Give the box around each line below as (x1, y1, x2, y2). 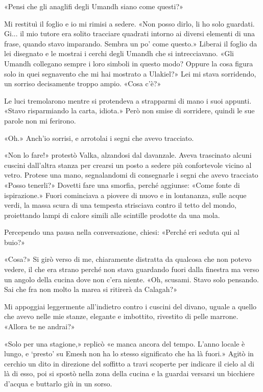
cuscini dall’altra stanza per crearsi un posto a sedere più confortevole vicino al (4, 159, 252, 170)
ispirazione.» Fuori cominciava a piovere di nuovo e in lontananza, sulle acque (4, 189, 247, 200)
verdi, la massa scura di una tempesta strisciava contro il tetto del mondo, (4, 200, 236, 210)
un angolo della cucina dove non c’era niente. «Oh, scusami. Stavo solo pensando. (4, 274, 259, 284)
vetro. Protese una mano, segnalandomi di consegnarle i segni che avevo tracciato (4, 169, 258, 180)
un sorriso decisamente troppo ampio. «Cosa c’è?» (4, 78, 161, 89)
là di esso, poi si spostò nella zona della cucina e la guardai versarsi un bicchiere (4, 368, 255, 379)
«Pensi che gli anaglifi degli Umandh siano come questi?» (4, 1, 183, 11)
